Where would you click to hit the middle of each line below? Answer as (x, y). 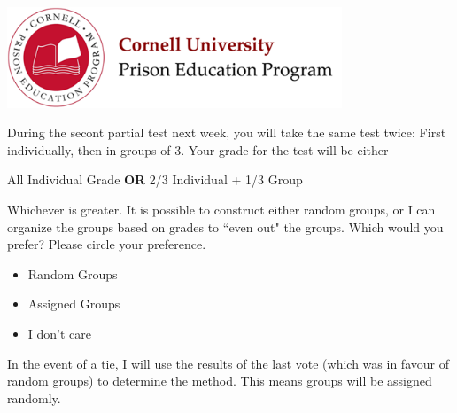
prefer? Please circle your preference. (107, 244)
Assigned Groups (74, 304)
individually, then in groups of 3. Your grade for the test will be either (198, 149)
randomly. (34, 397)
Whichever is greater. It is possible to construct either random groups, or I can (221, 209)
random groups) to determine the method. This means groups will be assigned (220, 381)
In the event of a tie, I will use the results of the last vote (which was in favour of (228, 363)
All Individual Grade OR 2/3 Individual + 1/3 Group (155, 179)
